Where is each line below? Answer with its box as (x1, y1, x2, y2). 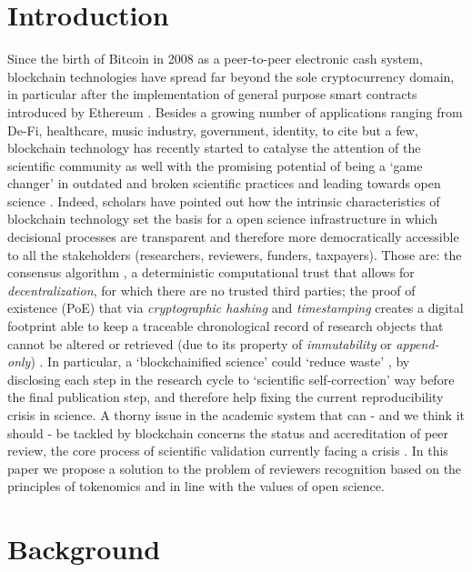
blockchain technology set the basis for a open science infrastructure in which (7, 209, 438, 228)
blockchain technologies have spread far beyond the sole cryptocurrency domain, (7, 66, 455, 85)
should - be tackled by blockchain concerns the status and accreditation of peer (7, 423, 448, 442)
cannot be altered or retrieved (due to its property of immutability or (7, 334, 392, 353)
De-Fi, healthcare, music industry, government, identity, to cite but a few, (7, 120, 418, 139)
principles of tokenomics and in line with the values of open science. (7, 477, 385, 496)
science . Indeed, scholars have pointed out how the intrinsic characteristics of (7, 191, 440, 210)
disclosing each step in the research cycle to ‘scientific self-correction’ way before (7, 369, 455, 388)
